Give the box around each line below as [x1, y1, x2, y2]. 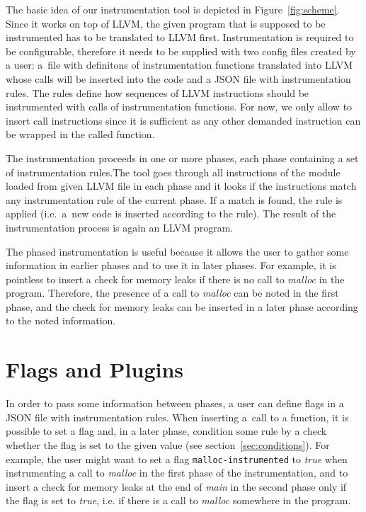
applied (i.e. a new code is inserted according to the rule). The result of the [6, 206, 336, 221]
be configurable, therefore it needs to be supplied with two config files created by [6, 43, 356, 58]
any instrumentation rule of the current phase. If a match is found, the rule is [6, 192, 343, 207]
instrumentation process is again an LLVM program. [6, 220, 234, 234]
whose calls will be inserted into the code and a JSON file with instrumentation [6, 71, 351, 86]
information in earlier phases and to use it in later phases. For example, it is [6, 258, 336, 273]
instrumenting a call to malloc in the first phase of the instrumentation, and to [6, 465, 348, 480]
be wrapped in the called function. [6, 127, 155, 142]
